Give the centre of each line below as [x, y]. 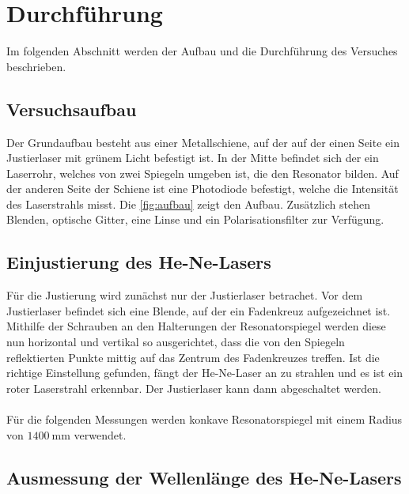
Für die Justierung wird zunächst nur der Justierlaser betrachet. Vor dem [185, 295]
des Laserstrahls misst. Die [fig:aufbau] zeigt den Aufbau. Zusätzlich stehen [188, 204]
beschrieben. [36, 66]
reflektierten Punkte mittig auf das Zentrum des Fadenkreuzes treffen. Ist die [193, 357]
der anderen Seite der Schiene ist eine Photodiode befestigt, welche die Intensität [203, 189]
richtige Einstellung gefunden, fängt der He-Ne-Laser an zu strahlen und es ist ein [205, 373]
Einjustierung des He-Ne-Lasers [139, 262]
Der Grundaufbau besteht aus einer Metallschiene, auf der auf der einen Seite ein [203, 142]
